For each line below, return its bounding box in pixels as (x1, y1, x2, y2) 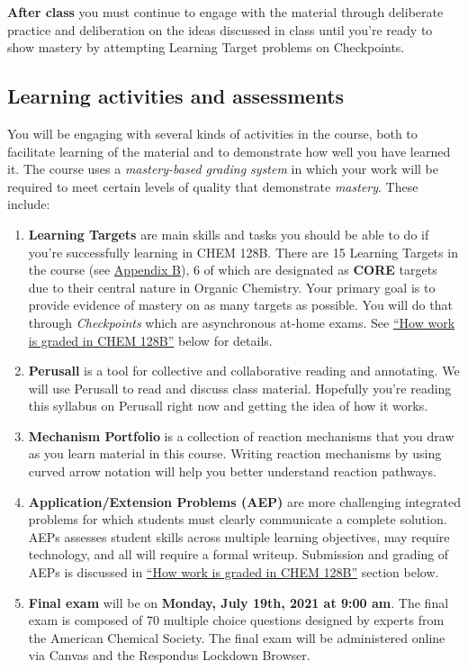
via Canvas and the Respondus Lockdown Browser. (28, 646, 310, 665)
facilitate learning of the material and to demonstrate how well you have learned (7, 141, 451, 160)
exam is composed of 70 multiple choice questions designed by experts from (28, 611, 445, 629)
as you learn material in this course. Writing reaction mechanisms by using (28, 444, 442, 463)
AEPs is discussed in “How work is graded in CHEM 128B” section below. (28, 563, 439, 582)
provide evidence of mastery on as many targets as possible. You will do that (28, 295, 453, 314)
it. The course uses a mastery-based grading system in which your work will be (7, 159, 438, 178)
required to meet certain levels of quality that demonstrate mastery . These (7, 177, 418, 195)
